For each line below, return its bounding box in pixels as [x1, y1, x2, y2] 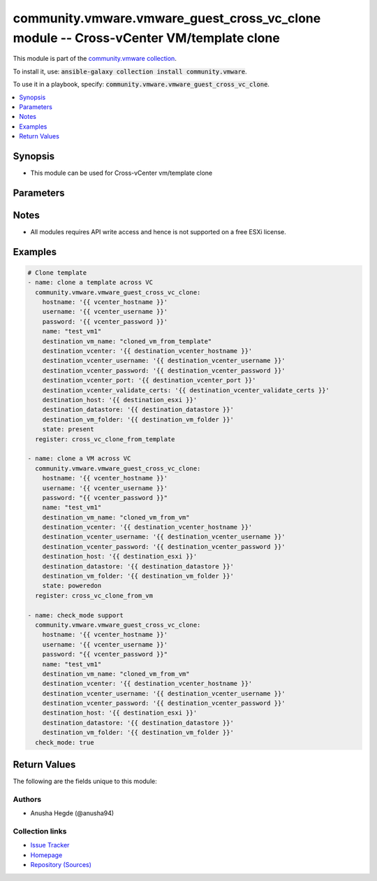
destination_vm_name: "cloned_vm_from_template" [42, 337, 212, 345]
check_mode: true [35, 738, 94, 746]
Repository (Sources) [30, 861, 92, 869]
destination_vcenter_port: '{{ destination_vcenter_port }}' [42, 376, 256, 385]
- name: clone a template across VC [27, 278, 154, 287]
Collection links [13, 826, 67, 836]
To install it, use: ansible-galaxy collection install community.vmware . [13, 67, 247, 76]
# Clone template [27, 268, 87, 276]
